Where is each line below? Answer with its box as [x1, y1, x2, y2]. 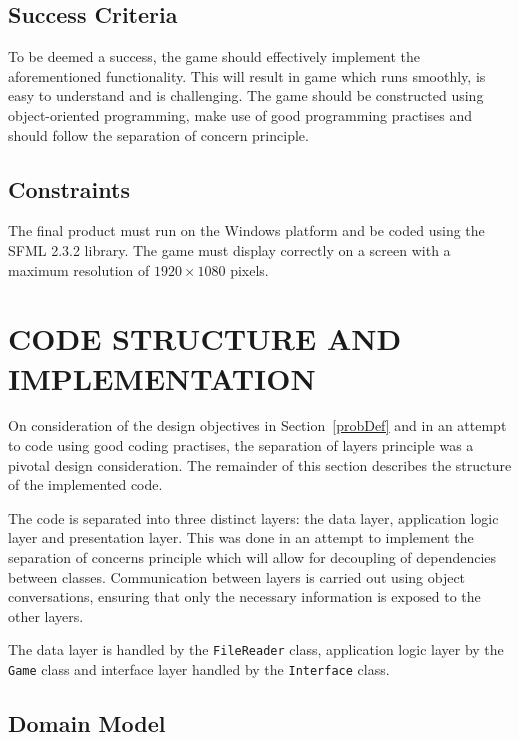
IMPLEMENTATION [8, 357, 316, 398]
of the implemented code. [8, 474, 163, 495]
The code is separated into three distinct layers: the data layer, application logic [8, 507, 499, 528]
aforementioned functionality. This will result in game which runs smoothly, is [8, 65, 486, 86]
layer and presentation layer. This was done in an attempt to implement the [8, 527, 474, 548]
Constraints [8, 173, 130, 204]
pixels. [230, 259, 269, 280]
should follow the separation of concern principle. [8, 124, 309, 145]
